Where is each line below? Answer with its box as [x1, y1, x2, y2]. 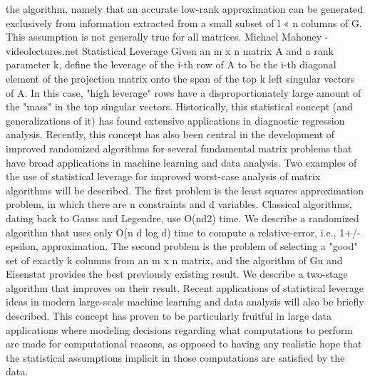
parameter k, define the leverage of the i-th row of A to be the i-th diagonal [6, 57, 336, 72]
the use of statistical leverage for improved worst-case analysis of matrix [6, 169, 321, 184]
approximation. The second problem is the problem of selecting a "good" [41, 239, 358, 254]
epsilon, [6, 239, 38, 254]
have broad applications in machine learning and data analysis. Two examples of [6, 155, 357, 169]
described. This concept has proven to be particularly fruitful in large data [6, 308, 332, 323]
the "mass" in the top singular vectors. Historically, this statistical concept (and [6, 99, 353, 114]
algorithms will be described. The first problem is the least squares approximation [6, 182, 364, 197]
